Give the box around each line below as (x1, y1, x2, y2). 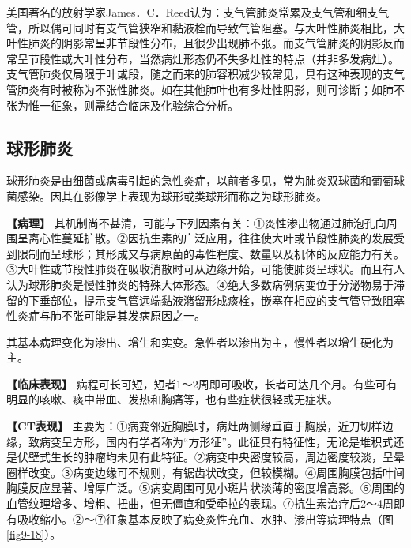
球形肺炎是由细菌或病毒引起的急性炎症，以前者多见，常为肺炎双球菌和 (6, 172, 371, 189)
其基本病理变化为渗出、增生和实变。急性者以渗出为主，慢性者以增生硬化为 (6, 333, 394, 350)
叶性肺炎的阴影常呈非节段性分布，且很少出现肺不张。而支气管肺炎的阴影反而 (6, 35, 405, 51)
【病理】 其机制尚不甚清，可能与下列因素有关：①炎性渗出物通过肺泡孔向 (6, 214, 386, 231)
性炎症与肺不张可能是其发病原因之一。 (6, 307, 205, 324)
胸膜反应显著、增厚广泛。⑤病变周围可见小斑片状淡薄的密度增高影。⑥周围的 (6, 479, 405, 496)
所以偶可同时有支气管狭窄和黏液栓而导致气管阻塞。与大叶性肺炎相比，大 (28, 19, 405, 36)
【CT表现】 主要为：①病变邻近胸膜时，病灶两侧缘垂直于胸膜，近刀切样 (6, 418, 383, 434)
